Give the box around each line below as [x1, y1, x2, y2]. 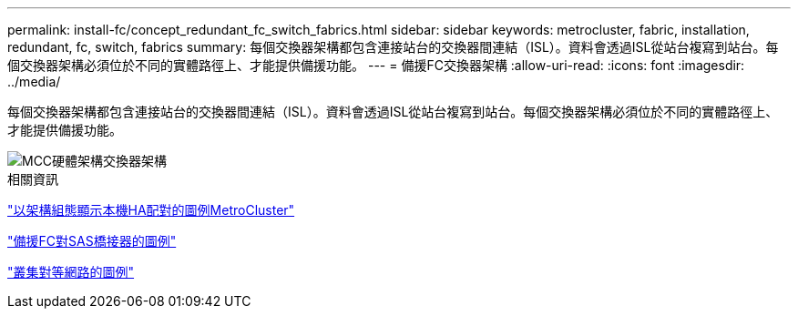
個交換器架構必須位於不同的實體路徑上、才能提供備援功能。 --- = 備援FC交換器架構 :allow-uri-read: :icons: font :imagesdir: [7, 57, 745, 73]
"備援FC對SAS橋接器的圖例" [7, 233, 177, 249]
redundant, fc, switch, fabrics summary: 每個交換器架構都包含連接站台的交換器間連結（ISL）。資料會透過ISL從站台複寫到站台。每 [7, 39, 779, 55]
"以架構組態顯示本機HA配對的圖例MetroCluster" [7, 202, 295, 218]
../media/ [7, 74, 61, 89]
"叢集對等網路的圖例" [7, 264, 135, 280]
